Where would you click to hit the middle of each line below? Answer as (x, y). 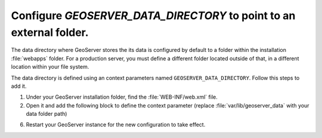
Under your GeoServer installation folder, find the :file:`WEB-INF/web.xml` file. (122, 97)
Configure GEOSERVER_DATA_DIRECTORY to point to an (153, 16)
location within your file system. (50, 67)
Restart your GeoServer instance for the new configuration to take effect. (116, 125)
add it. (19, 86)
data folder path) (47, 114)
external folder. (50, 32)
